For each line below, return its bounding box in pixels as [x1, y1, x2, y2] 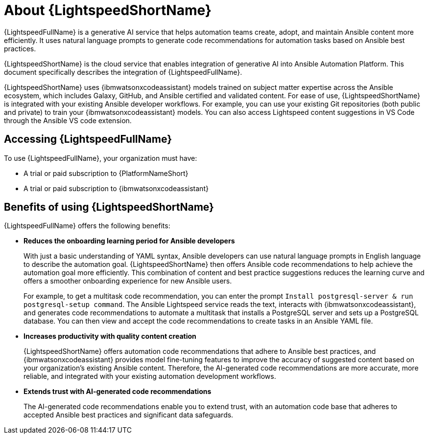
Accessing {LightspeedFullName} [4, 133, 172, 146]
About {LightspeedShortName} [4, 2, 212, 19]
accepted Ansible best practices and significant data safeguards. [24, 411, 234, 419]
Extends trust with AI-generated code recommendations [24, 387, 212, 396]
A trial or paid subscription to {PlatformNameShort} [24, 169, 189, 177]
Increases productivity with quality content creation [24, 332, 196, 341]
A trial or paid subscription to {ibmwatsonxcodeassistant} [24, 184, 209, 193]
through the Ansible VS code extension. [4, 116, 132, 125]
